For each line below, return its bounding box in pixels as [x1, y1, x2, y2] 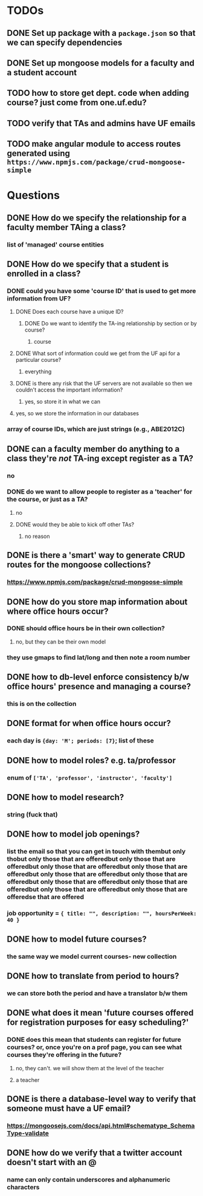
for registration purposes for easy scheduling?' [7, 1018, 189, 1028]
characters [7, 1183, 40, 1192]
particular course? [15, 356, 62, 364]
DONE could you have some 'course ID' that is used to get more [7, 287, 196, 295]
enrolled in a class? [7, 268, 81, 279]
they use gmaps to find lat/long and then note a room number [7, 653, 190, 662]
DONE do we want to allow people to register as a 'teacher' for [7, 488, 193, 496]
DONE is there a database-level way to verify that [7, 1093, 196, 1104]
